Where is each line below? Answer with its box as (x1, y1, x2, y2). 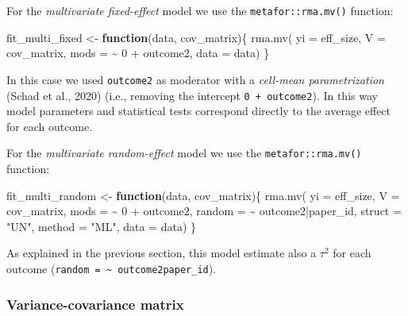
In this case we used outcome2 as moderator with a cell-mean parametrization (6, 71, 384, 87)
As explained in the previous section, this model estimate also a (6, 245, 317, 261)
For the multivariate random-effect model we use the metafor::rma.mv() (6, 145, 362, 161)
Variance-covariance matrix (6, 294, 184, 314)
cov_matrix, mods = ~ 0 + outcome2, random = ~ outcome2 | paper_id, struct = (6, 202, 402, 219)
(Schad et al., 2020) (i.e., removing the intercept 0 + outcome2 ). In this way (6, 87, 378, 103)
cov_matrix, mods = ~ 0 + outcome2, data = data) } (6, 44, 270, 61)
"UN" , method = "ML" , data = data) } (6, 218, 196, 234)
